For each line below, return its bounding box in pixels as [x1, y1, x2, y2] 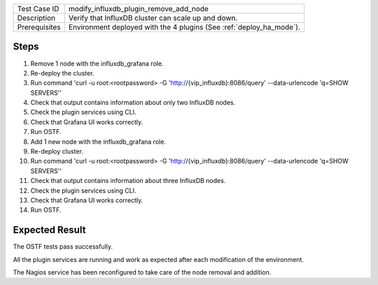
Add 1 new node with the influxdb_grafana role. [30, 137, 166, 146]
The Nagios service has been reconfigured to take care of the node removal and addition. [13, 268, 272, 277]
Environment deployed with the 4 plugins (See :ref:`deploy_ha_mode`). [68, 22, 300, 31]
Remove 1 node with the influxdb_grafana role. [30, 59, 164, 68]
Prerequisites [17, 22, 61, 31]
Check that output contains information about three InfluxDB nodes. [30, 177, 226, 185]
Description [17, 13, 56, 22]
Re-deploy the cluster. [30, 68, 94, 77]
